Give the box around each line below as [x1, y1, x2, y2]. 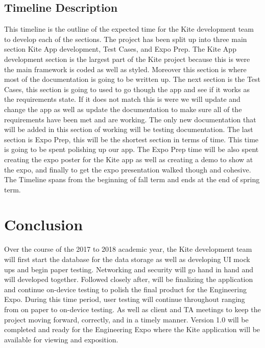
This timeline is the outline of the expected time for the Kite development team [4, 24, 254, 34]
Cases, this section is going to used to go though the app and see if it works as [4, 83, 250, 94]
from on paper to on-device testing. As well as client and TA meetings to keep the [4, 303, 261, 314]
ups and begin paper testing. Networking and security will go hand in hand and [4, 264, 254, 274]
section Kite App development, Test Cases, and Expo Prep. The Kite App [4, 43, 236, 54]
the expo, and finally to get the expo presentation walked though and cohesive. [4, 164, 251, 175]
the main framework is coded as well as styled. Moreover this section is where [4, 63, 247, 74]
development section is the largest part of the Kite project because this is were [4, 53, 250, 64]
